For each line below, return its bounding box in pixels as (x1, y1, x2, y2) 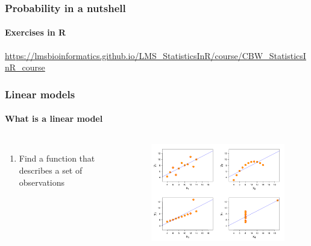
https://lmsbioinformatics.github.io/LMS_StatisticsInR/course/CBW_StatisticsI (5, 49, 306, 61)
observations (19, 175, 65, 188)
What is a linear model (5, 112, 103, 125)
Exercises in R (5, 26, 66, 39)
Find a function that (19, 152, 95, 165)
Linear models (5, 86, 75, 101)
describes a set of (19, 164, 83, 177)
